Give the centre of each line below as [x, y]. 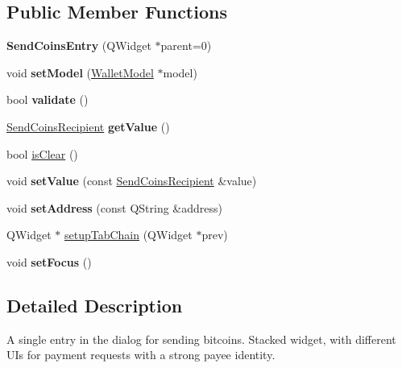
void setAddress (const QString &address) [114, 207]
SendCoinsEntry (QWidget [79, 45]
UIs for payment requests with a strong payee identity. [141, 355]
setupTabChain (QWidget [128, 235]
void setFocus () [49, 261]
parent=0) [186, 45]
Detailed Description [95, 305]
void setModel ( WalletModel [80, 72]
